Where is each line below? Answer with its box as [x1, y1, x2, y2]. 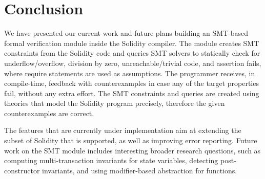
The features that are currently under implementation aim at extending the [4, 125, 241, 136]
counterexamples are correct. [4, 107, 94, 118]
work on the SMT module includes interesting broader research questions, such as [4, 145, 261, 155]
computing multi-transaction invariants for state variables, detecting [4, 155, 218, 166]
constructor [4, 165, 40, 175]
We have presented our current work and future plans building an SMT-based [4, 28, 249, 38]
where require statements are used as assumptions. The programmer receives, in [4, 68, 255, 78]
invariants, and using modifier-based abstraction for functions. [42, 165, 237, 175]
